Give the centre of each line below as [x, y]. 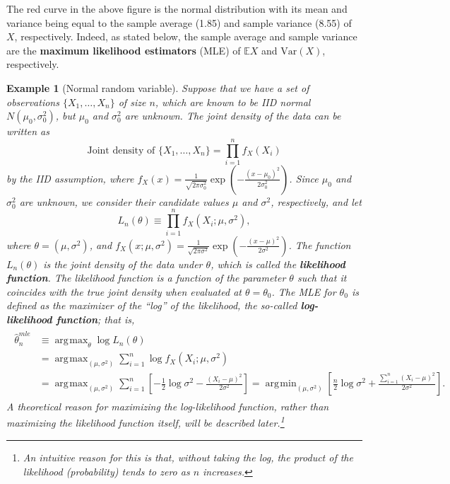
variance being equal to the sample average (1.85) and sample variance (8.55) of [179, 22]
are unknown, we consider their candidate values [124, 201]
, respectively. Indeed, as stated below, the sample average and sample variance [186, 36]
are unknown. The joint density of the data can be [233, 116]
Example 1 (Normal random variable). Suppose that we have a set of [158, 87]
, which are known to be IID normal [233, 102]
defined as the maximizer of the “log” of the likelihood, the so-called [152, 305]
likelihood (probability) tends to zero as [106, 471]
